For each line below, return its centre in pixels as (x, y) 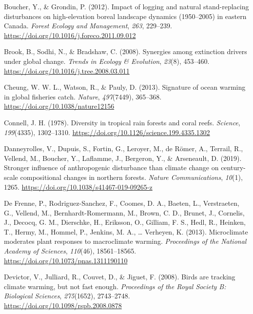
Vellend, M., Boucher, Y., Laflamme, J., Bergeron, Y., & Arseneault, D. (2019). (123, 158)
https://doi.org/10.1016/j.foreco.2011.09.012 (70, 35)
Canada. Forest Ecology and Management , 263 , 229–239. (88, 26)
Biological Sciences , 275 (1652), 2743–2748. (67, 296)
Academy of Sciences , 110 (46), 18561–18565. (70, 251)
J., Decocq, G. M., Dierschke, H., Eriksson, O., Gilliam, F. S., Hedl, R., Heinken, (125, 222)
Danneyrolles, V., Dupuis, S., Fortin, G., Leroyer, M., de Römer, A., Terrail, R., (124, 148)
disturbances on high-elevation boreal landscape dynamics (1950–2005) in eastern (125, 16)
